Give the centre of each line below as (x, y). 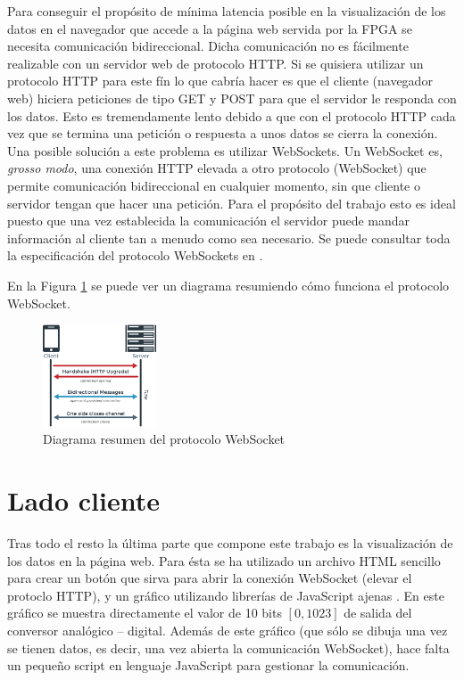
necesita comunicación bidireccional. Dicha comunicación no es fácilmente (208, 46)
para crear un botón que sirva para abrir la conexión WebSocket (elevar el (210, 578)
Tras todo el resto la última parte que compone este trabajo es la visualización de (230, 542)
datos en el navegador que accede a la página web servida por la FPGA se (210, 28)
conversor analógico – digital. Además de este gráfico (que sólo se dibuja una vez (228, 630)
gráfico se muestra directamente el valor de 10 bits (145, 613)
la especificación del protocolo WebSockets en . (135, 255)
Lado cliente (83, 500)
